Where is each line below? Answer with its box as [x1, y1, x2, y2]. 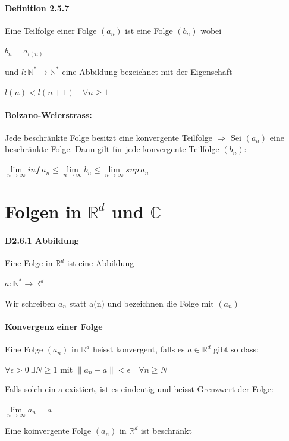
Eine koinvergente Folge [5, 424, 92, 437]
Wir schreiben [5, 297, 56, 309]
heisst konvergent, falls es [92, 343, 185, 355]
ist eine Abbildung [67, 257, 134, 269]
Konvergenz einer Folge [5, 320, 103, 332]
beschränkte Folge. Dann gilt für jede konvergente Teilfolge [5, 143, 219, 155]
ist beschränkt [140, 424, 192, 437]
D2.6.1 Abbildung [5, 234, 79, 247]
